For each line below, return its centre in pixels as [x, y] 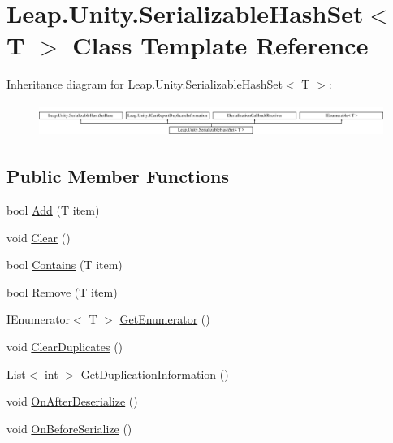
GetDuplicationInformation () [155, 374]
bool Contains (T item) [65, 265]
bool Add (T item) [53, 210]
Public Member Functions [118, 176]
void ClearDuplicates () [65, 347]
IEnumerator [39, 319]
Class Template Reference [220, 45]
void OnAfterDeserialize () [72, 401]
